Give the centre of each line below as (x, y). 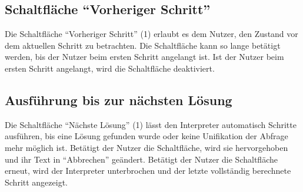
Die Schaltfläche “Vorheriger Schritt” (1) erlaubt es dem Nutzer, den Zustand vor (151, 34)
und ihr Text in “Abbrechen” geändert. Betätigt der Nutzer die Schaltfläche (141, 159)
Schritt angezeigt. (36, 182)
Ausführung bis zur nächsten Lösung (119, 100)
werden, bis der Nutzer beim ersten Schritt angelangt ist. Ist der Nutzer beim (144, 57)
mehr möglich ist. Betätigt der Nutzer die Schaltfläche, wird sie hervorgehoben (146, 147)
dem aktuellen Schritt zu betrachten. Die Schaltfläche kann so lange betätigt (143, 45)
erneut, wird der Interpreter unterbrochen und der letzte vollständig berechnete (148, 171)
